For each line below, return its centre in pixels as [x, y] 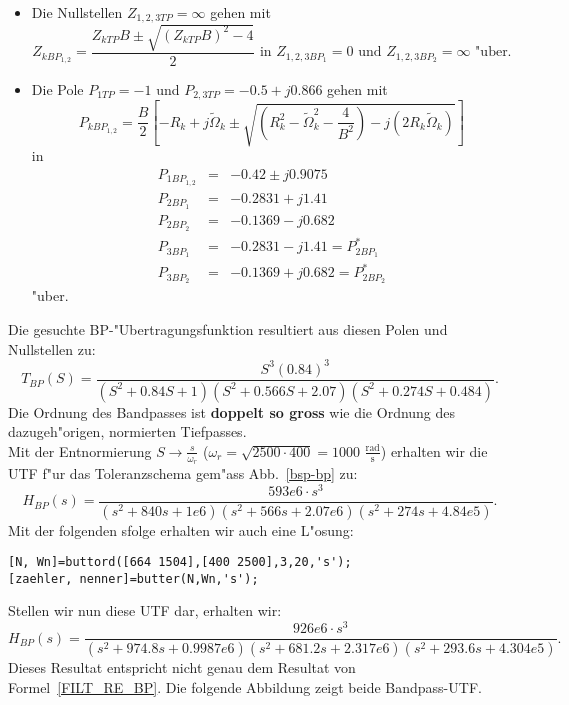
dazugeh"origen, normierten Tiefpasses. [127, 431]
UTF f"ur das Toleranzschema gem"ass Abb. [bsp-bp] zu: [183, 472]
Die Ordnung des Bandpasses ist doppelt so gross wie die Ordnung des [232, 411]
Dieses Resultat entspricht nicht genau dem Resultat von [182, 666]
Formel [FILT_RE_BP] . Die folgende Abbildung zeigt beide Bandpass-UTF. [245, 686]
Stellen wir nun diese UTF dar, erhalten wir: [145, 610]
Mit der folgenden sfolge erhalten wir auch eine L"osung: [181, 529]
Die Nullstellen [77, 12]
